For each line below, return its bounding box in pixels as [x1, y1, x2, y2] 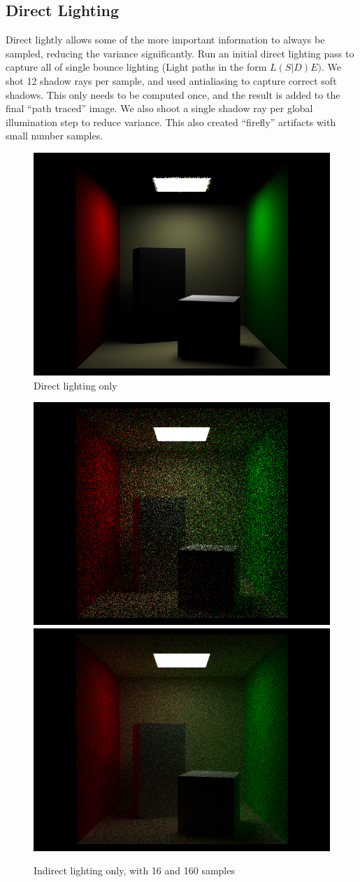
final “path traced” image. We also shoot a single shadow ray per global [6, 101, 313, 116]
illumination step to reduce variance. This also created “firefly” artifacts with [6, 114, 336, 129]
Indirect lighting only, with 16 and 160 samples [34, 863, 235, 878]
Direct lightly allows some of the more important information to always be [6, 32, 325, 47]
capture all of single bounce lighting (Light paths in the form [6, 60, 267, 74]
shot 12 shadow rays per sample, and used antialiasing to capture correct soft [6, 73, 337, 88]
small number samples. [6, 128, 103, 143]
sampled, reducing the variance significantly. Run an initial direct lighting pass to [6, 46, 354, 60]
